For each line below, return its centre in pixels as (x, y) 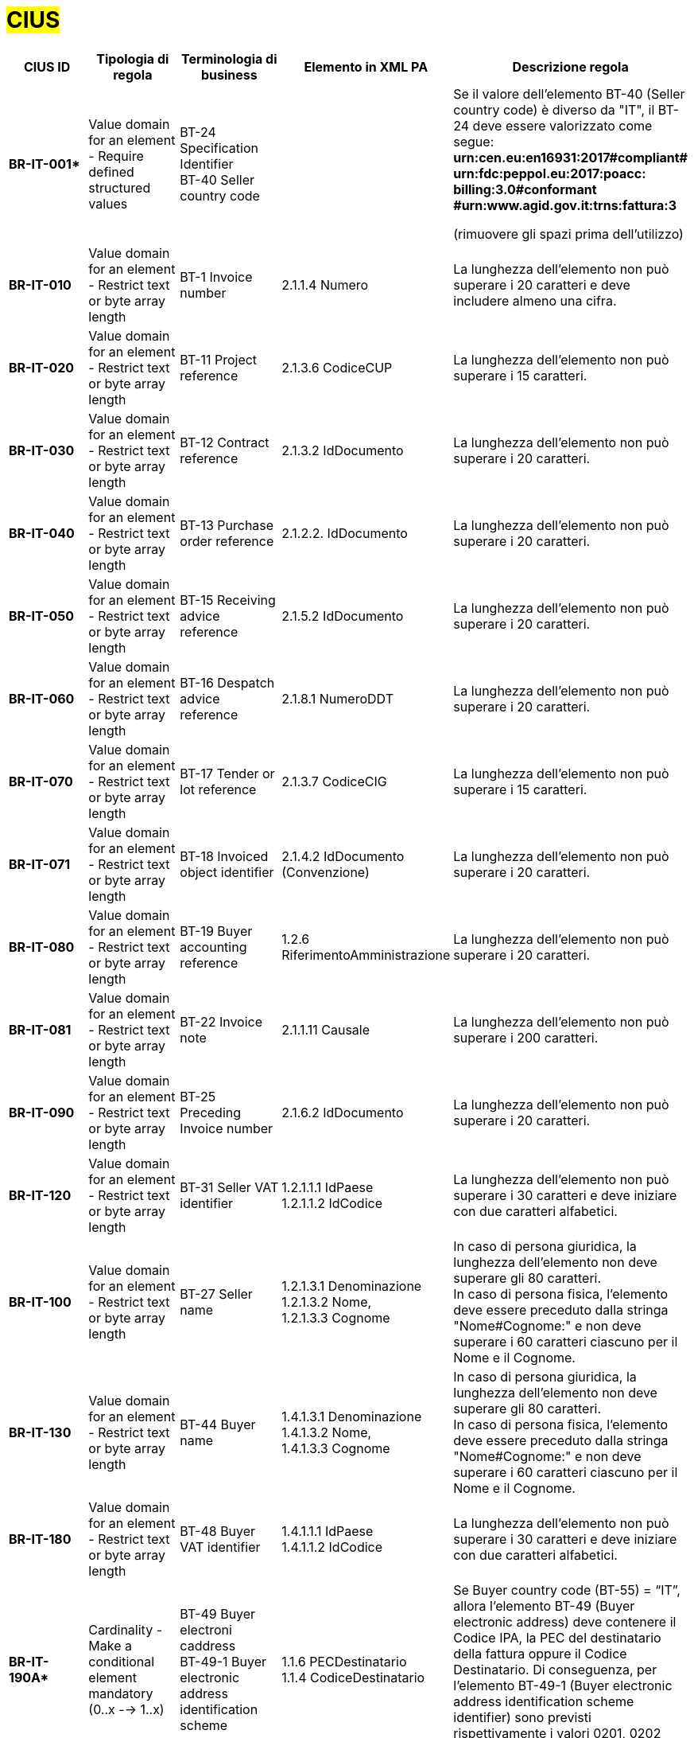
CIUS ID (47, 66)
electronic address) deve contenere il (565, 1621)
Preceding (211, 1112)
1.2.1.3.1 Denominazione (352, 1286)
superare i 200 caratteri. (526, 1037)
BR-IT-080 (42, 947)
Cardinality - (125, 1629)
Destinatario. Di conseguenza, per (555, 1669)
